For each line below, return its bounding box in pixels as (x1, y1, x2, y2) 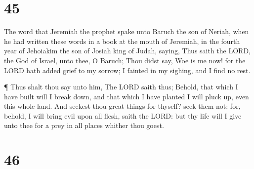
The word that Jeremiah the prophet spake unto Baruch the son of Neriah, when (4, 26, 249, 37)
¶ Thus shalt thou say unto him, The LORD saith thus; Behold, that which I (4, 82, 238, 92)
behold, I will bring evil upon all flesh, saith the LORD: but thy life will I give (4, 110, 242, 121)
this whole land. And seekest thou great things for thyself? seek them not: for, (4, 101, 241, 111)
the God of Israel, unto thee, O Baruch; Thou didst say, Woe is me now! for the (4, 55, 246, 65)
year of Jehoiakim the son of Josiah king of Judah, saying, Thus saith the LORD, (4, 45, 251, 56)
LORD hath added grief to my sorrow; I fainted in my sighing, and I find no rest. (4, 65, 251, 75)
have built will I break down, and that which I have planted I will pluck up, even (4, 91, 249, 101)
